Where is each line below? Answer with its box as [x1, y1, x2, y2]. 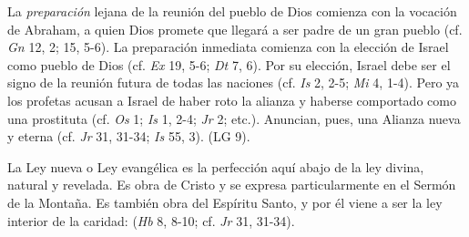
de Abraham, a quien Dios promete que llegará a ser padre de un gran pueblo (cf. [7, 19, 463, 38]
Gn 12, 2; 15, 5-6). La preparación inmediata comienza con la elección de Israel [7, 37, 449, 57]
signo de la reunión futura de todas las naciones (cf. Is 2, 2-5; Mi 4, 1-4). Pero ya [7, 73, 460, 92]
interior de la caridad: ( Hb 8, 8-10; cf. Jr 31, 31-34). [7, 211, 295, 230]
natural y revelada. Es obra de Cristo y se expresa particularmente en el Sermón [7, 175, 456, 194]
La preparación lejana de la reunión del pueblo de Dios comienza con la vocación [7, 2, 457, 20]
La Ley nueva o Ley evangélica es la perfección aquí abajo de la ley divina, [7, 157, 424, 176]
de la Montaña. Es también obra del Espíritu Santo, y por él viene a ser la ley [7, 192, 443, 211]
